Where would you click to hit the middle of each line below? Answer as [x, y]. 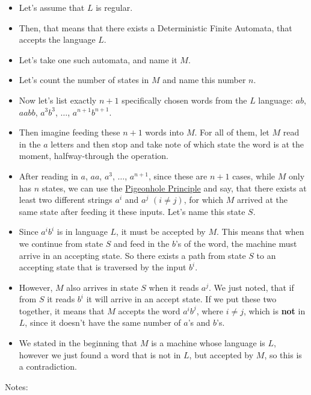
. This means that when [260, 232]
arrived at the [262, 200]
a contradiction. [48, 366]
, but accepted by [221, 354]
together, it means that [62, 310]
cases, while [254, 176]
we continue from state [61, 243]
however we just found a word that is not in [100, 354]
